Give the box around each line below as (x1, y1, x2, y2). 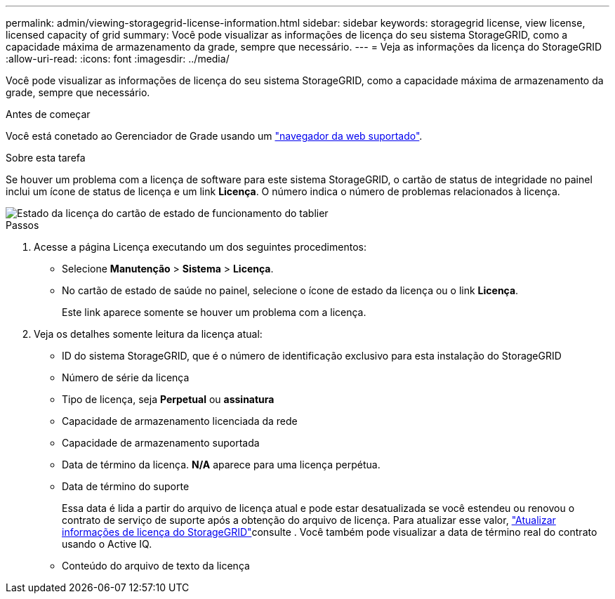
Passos (6, 219, 39, 231)
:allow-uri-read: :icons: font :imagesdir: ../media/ (6, 53, 230, 65)
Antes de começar (6, 108, 91, 120)
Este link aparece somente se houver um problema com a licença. (62, 306, 366, 318)
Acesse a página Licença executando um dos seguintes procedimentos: (34, 241, 366, 253)
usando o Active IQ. (62, 538, 152, 550)
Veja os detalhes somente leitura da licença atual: (34, 328, 263, 340)
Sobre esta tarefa (6, 152, 86, 164)
